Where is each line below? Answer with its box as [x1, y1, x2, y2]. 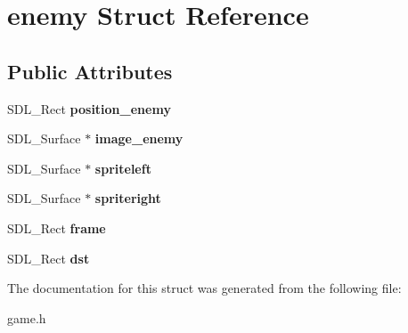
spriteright [94, 189, 161, 207]
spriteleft [94, 158, 151, 177]
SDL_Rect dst [7, 248, 90, 267]
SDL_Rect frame [7, 218, 106, 237]
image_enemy [94, 129, 184, 148]
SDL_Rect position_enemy [7, 99, 171, 118]
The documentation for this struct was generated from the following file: [7, 279, 402, 297]
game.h [7, 308, 46, 327]
